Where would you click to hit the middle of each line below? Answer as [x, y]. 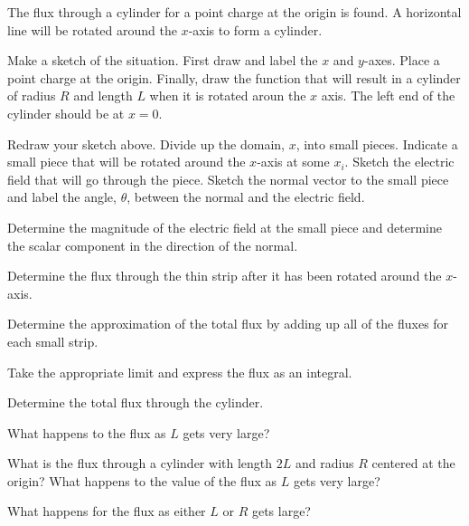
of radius [32, 96]
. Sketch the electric [399, 162]
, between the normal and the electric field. [246, 197]
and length [103, 96]
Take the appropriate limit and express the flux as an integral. [180, 372]
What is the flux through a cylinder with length [140, 463]
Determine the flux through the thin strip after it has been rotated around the [225, 276]
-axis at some [293, 162]
